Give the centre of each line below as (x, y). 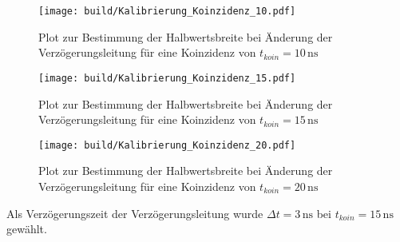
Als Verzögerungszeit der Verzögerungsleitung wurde (135, 213)
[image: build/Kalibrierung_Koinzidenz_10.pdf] (167, 11)
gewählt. (27, 229)
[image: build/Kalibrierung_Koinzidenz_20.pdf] (167, 145)
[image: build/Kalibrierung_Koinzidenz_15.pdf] (167, 78)
